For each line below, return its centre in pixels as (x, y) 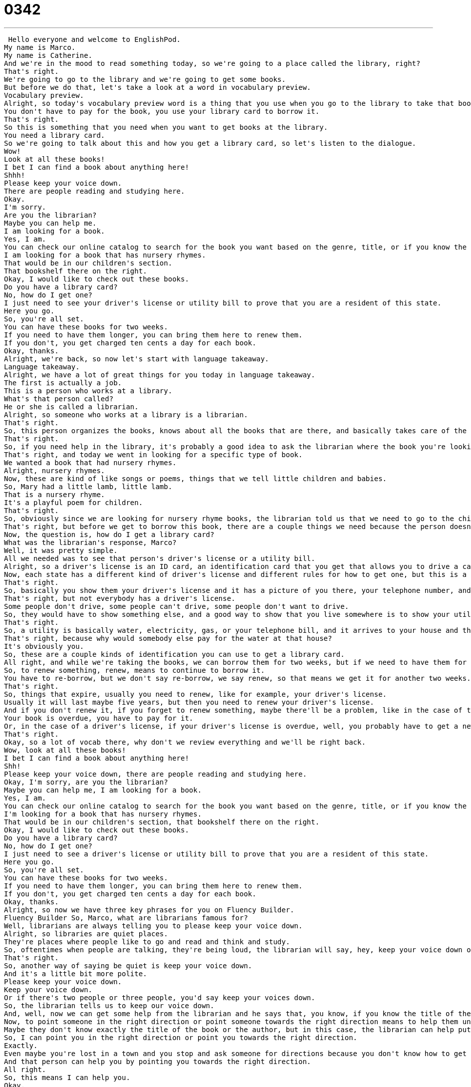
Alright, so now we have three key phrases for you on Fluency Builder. (149, 910)
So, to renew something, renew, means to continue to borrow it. (134, 670)
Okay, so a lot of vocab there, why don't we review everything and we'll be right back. (185, 742)
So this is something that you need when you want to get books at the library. (166, 127)
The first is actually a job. (63, 383)
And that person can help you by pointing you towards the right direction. (158, 1061)
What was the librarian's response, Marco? (90, 542)
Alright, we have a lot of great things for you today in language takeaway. (160, 375)
